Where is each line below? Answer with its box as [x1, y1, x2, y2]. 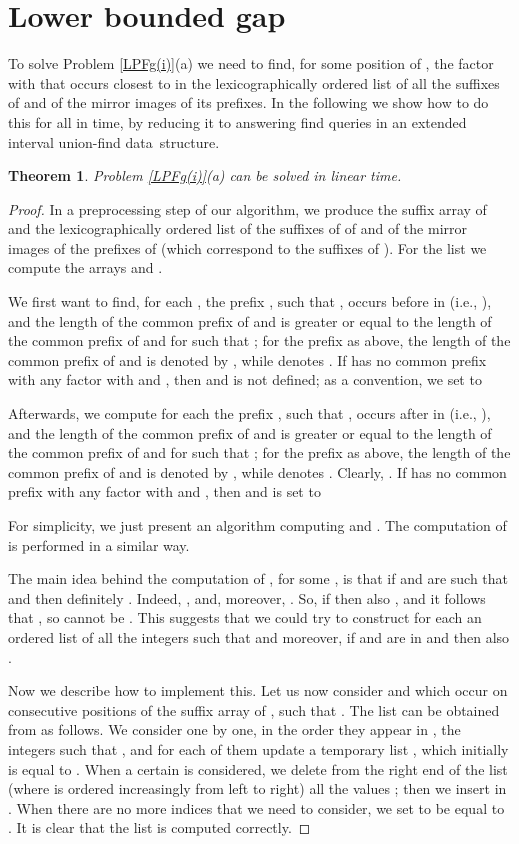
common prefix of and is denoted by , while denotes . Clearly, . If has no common [8, 461, 507, 482]
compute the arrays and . [8, 257, 163, 278]
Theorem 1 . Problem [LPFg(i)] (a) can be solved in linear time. [8, 165, 402, 186]
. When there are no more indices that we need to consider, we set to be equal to [8, 797, 505, 818]
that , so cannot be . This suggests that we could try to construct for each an [8, 607, 482, 628]
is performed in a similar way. [8, 534, 190, 555]
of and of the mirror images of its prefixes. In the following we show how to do [8, 92, 489, 113]
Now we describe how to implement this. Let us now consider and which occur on [8, 680, 508, 701]
